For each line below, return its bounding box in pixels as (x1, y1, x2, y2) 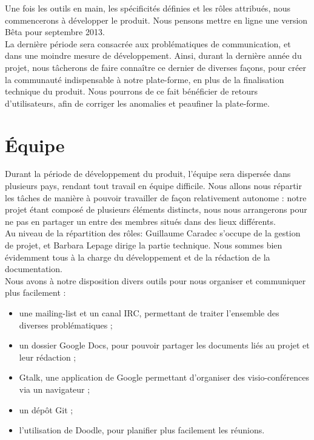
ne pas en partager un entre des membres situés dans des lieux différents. (5, 215, 276, 227)
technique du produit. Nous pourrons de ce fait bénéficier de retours (5, 85, 258, 98)
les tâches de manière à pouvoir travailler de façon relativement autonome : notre (5, 191, 307, 204)
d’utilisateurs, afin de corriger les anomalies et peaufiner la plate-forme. (5, 96, 270, 109)
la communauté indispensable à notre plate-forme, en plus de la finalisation (5, 73, 284, 85)
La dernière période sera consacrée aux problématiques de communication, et (5, 37, 291, 50)
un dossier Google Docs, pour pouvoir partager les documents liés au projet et (19, 339, 310, 352)
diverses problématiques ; (19, 318, 113, 331)
